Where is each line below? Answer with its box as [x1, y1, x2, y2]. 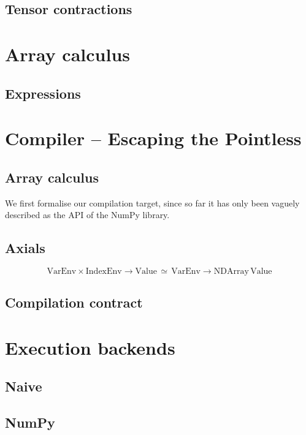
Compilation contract [5, 293, 143, 312]
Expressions [5, 83, 81, 102]
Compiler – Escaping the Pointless [5, 126, 302, 151]
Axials [5, 238, 45, 257]
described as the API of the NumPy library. [5, 208, 170, 221]
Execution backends [5, 335, 175, 360]
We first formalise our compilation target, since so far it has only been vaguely [5, 196, 300, 209]
